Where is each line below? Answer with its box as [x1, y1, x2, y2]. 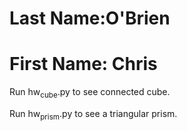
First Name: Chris [9, 53, 158, 76]
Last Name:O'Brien [9, 7, 171, 30]
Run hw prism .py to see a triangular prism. [9, 107, 178, 122]
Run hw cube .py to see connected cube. [9, 86, 171, 100]
